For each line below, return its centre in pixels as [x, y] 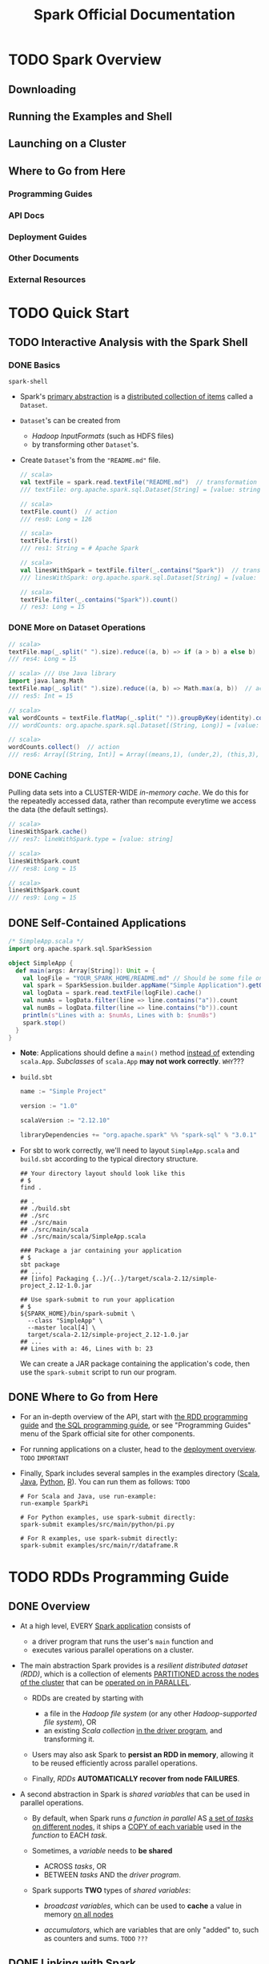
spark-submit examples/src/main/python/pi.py [97, 1524]
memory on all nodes [78, 1914]
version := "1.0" [49, 1106]
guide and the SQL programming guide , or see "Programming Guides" [135, 1425]
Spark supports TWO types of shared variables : [111, 1890]
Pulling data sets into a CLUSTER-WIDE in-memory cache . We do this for [128, 793]
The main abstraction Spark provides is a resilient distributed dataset [134, 1665]
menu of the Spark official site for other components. [107, 1433]
